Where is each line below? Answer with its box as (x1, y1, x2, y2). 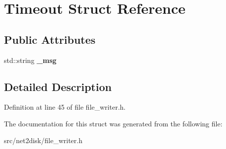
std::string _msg (4, 55, 57, 65)
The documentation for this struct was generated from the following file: (4, 118, 223, 128)
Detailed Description (4, 79, 112, 94)
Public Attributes (4, 31, 96, 47)
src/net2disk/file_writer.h (4, 135, 82, 145)
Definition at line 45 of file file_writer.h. (4, 102, 126, 112)
